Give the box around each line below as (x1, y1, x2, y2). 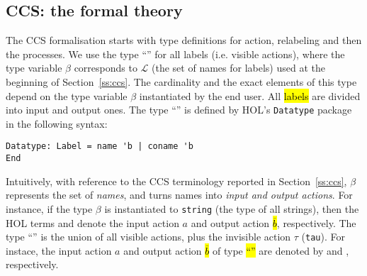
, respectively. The (276, 215, 356, 230)
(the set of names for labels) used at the (152, 60, 325, 75)
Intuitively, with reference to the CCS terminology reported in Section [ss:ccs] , (6, 173, 347, 188)
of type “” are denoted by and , (212, 243, 349, 258)
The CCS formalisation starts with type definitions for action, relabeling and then (6, 33, 362, 48)
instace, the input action (6, 243, 112, 258)
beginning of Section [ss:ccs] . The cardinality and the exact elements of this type (6, 74, 357, 89)
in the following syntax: (6, 116, 108, 131)
